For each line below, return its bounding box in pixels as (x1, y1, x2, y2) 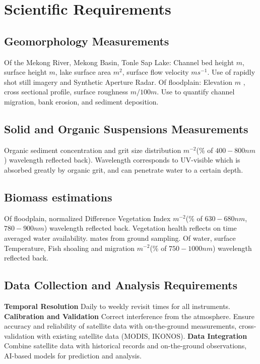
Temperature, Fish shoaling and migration (4, 242, 135, 253)
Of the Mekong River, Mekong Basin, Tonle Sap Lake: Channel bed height (4, 57, 234, 67)
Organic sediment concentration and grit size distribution (4, 144, 181, 155)
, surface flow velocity (122, 67, 189, 77)
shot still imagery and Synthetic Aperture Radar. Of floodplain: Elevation (4, 76, 233, 87)
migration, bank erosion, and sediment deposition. (4, 96, 159, 107)
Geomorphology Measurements (4, 33, 169, 48)
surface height (4, 67, 47, 77)
